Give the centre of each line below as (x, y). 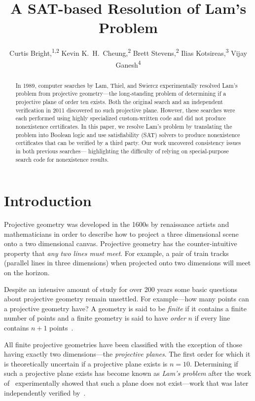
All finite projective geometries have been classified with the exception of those (123, 344)
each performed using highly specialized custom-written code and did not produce (121, 118)
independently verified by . (45, 392)
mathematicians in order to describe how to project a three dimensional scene (121, 234)
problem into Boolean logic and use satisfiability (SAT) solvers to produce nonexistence (128, 134)
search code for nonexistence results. (62, 159)
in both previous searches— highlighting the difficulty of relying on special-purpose (122, 151)
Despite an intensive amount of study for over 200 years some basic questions (121, 289)
